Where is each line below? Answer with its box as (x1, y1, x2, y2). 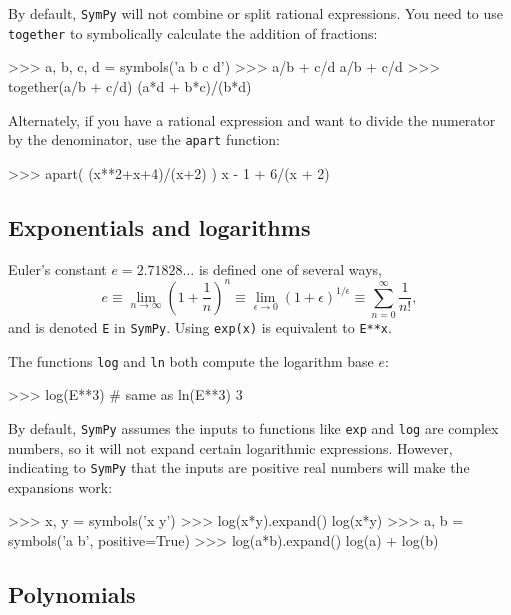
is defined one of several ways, (198, 258, 382, 279)
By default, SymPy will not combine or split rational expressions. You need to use (8, 3, 504, 23)
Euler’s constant (8, 258, 107, 279)
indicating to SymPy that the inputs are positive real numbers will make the (8, 457, 470, 478)
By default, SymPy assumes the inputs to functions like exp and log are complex (8, 417, 499, 438)
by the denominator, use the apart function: (8, 129, 280, 150)
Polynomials (8, 578, 136, 609)
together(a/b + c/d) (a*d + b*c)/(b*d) (8, 75, 252, 96)
